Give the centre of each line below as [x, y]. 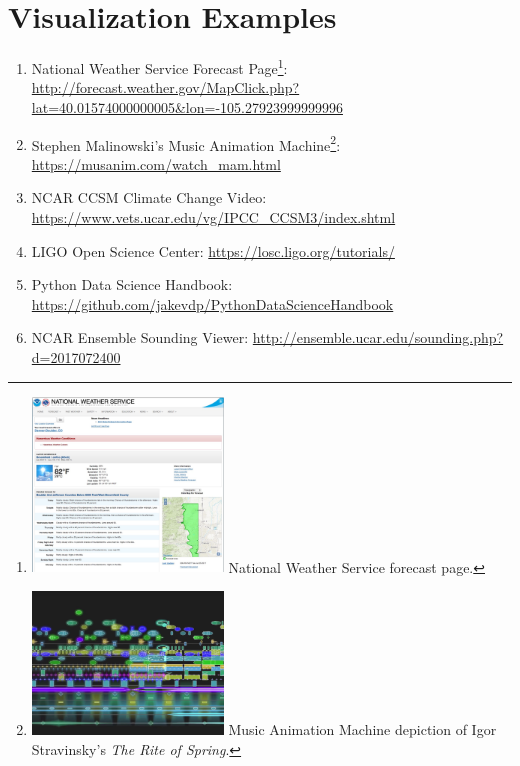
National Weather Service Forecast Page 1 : [159, 66]
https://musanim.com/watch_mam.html [156, 163]
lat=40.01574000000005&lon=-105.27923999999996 [187, 106]
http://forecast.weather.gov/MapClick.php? [165, 87]
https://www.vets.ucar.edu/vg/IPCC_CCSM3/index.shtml [213, 217]
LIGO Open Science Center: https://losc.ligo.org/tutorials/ [213, 250]
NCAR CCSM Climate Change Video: [149, 197]
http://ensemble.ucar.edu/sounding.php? [378, 337]
